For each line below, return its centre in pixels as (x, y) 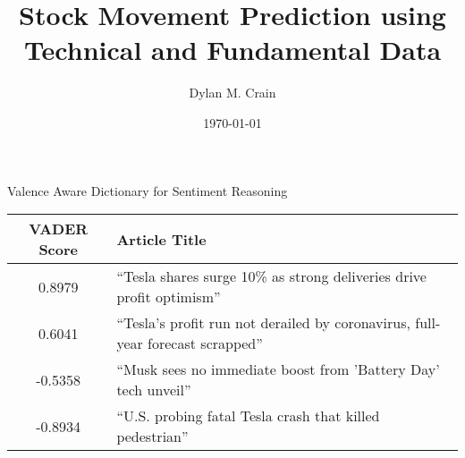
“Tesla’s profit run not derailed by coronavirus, (263, 323)
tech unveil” (154, 390)
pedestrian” (152, 437)
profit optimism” (169, 297)
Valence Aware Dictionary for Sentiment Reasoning (148, 190)
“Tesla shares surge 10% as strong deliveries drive (271, 276)
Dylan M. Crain (232, 93)
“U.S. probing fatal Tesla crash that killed (248, 416)
